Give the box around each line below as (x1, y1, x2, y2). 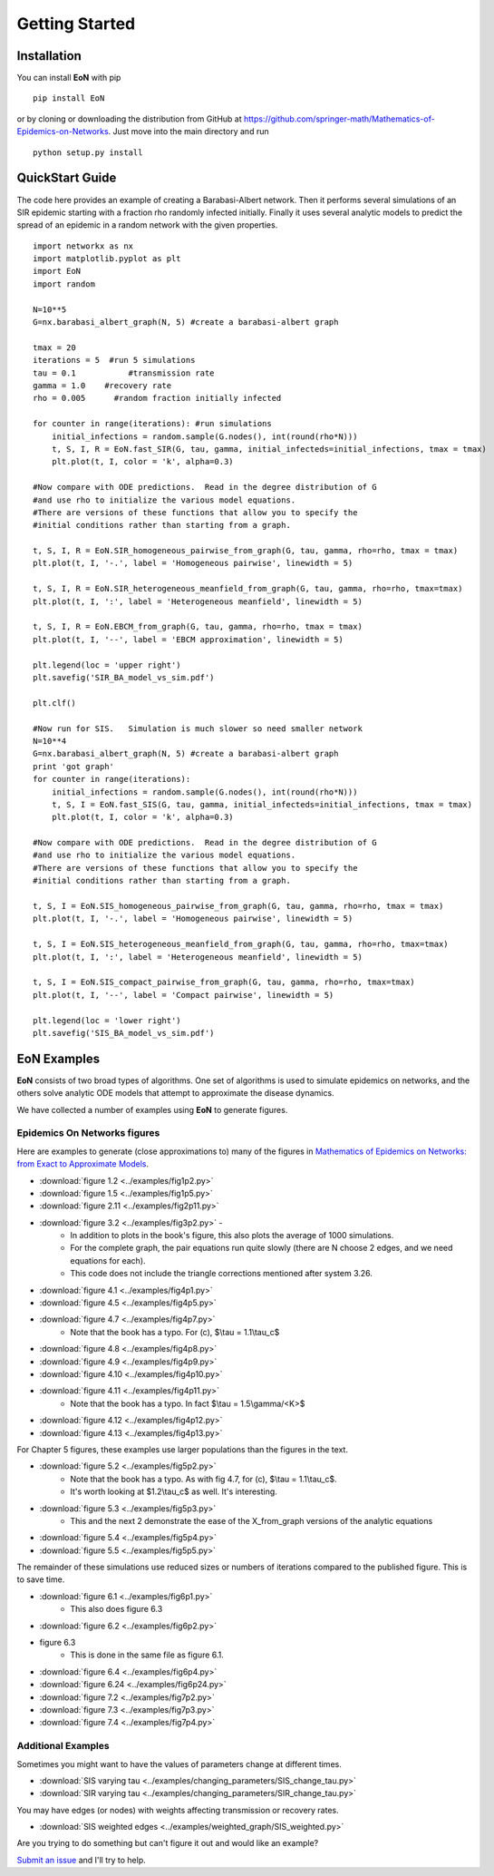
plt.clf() (33, 698, 76, 708)
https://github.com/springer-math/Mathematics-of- (243, 113, 435, 124)
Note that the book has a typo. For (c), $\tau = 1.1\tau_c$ (70, 1326, 280, 1337)
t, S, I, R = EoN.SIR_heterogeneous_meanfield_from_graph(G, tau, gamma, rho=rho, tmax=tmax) (33, 583, 463, 594)
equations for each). (70, 1255, 146, 1265)
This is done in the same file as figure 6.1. (70, 1649, 224, 1660)
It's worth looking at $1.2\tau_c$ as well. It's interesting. (70, 1486, 278, 1497)
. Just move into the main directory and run (108, 126, 269, 137)
